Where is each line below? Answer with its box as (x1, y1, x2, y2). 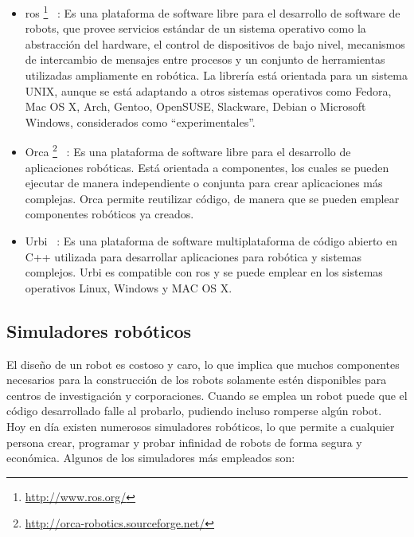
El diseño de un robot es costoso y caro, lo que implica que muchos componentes (6, 355, 400, 372)
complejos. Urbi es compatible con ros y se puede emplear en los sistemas (25, 264, 383, 280)
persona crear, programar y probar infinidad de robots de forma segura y (6, 433, 362, 450)
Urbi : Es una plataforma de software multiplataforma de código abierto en (25, 233, 398, 249)
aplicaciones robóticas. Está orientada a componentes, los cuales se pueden (25, 159, 389, 175)
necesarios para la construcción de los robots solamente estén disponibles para (6, 371, 387, 388)
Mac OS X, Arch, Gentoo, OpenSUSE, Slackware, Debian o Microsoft (25, 98, 366, 115)
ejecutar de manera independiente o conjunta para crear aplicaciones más (25, 174, 383, 191)
